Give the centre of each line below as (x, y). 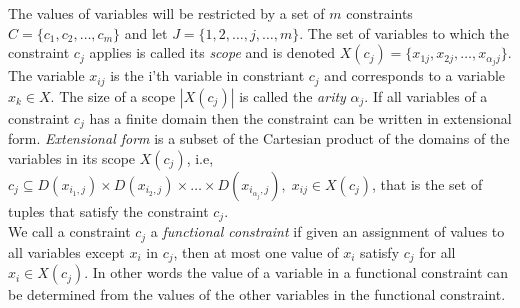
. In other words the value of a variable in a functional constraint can (296, 272)
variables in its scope (72, 157)
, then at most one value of (256, 251)
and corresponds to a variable (415, 75)
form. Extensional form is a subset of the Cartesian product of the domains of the (259, 138)
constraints (379, 13)
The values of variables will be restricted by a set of (166, 13)
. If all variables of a (426, 95)
